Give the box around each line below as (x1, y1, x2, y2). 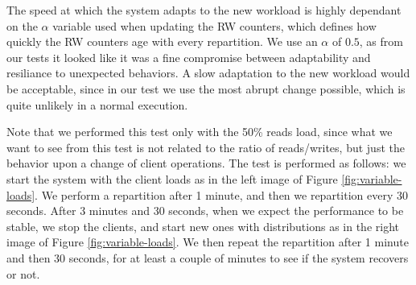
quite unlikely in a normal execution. (6, 96, 188, 113)
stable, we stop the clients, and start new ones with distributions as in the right (6, 217, 399, 234)
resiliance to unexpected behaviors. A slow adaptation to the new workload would (6, 64, 410, 81)
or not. (6, 265, 40, 282)
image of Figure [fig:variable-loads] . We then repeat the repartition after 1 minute (6, 233, 409, 250)
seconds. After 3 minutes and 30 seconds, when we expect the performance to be (6, 202, 404, 219)
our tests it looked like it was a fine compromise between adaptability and (6, 48, 371, 65)
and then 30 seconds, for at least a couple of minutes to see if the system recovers (6, 249, 409, 266)
